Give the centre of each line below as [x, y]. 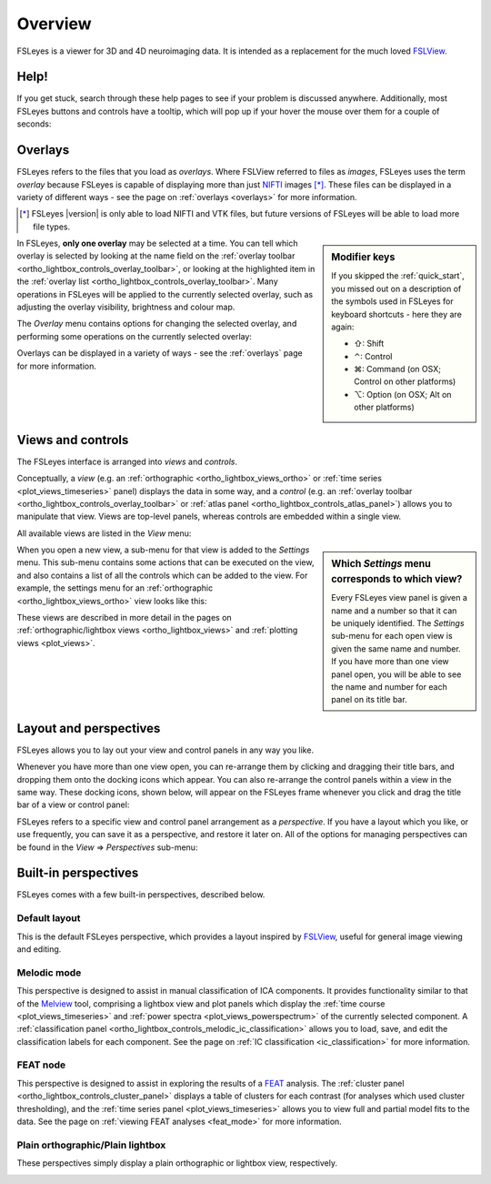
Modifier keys [363, 258]
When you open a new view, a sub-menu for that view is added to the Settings [163, 550]
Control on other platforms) [405, 381]
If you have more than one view [390, 662]
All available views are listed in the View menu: [104, 533]
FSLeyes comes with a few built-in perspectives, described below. [141, 895]
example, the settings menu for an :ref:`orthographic [115, 588]
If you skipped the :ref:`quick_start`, [398, 276]
